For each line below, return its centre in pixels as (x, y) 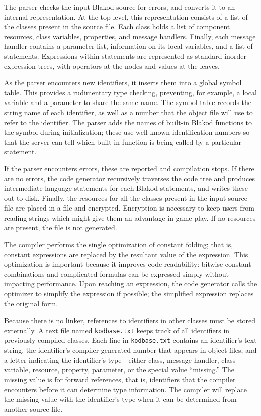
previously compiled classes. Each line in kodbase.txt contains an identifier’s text (130, 340)
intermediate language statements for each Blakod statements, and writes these (126, 188)
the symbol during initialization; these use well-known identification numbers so (127, 132)
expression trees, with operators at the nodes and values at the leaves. (112, 66)
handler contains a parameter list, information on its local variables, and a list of (128, 46)
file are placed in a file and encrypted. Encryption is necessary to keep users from (129, 208)
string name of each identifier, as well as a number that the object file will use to (128, 112)
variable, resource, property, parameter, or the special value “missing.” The (119, 370)
